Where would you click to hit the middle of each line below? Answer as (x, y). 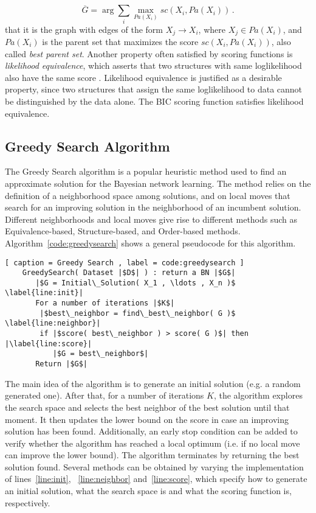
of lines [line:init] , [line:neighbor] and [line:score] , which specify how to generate (156, 479)
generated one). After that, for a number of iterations (105, 395)
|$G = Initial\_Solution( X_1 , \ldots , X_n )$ (136, 283)
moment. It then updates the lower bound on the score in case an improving (147, 419)
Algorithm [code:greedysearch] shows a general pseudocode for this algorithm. (150, 243)
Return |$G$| (62, 364)
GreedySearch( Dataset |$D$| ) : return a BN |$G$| (129, 273)
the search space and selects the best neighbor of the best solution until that (147, 407)
